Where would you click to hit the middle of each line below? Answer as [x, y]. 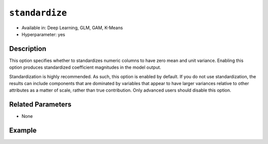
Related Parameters [40, 105]
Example [23, 130]
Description [28, 49]
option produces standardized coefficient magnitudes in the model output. [85, 67]
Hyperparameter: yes [43, 34]
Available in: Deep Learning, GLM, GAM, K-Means [72, 28]
